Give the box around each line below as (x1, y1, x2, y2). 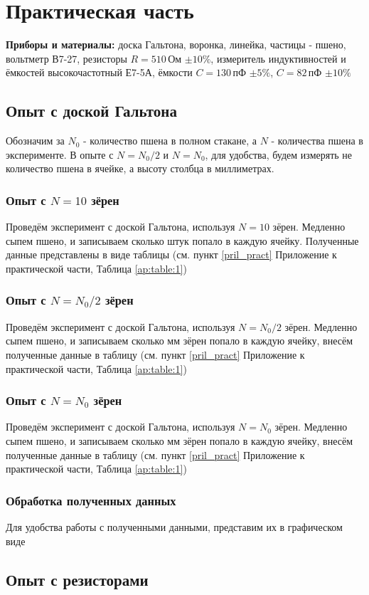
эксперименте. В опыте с (6, 147, 114, 162)
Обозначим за (6, 133, 65, 148)
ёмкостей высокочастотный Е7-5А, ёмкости (6, 65, 193, 80)
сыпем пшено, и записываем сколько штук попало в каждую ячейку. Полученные (6, 233, 359, 248)
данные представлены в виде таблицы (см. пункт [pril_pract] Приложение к (6, 247, 337, 262)
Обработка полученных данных (6, 491, 176, 509)
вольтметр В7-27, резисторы (6, 51, 127, 65)
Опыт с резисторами (6, 568, 149, 590)
